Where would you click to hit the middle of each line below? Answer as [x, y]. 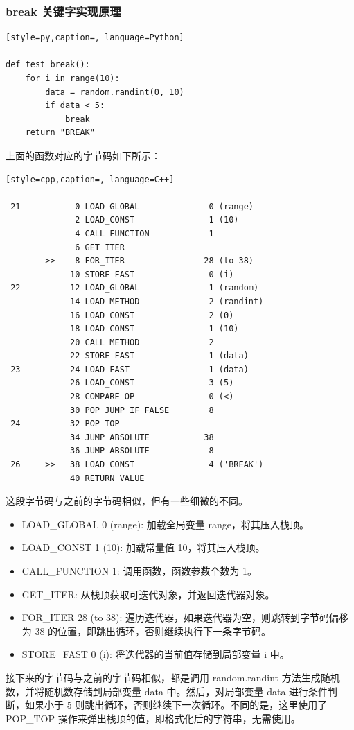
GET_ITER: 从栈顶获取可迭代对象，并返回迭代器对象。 [148, 594]
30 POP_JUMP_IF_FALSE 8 [142, 410]
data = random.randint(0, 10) [115, 92]
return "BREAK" [60, 133]
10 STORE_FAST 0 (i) [152, 274]
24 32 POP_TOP [65, 424]
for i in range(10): [72, 78]
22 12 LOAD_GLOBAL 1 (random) [135, 288]
